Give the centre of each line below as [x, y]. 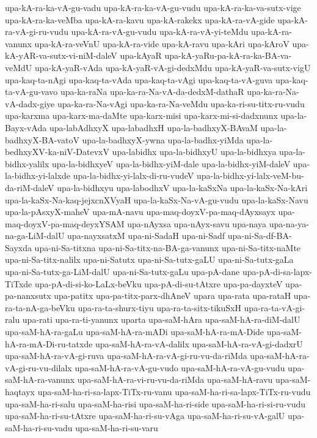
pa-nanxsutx [28, 296]
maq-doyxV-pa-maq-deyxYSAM [65, 223]
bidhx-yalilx [27, 163]
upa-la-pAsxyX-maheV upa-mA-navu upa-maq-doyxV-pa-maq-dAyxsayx [140, 212]
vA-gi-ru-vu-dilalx [38, 367]
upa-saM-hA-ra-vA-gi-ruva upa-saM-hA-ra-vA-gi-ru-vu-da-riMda [126, 356]
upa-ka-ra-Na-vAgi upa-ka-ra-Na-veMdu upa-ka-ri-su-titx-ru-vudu [181, 103]
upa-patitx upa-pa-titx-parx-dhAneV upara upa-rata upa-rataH [173, 296]
